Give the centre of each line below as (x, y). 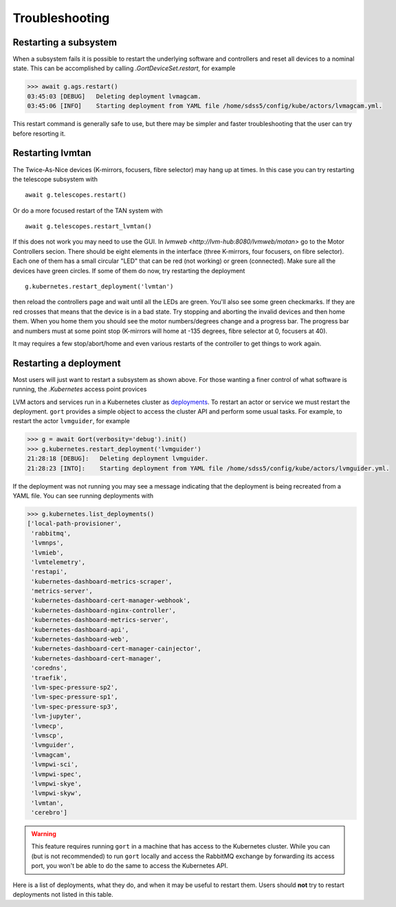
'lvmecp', (47, 726)
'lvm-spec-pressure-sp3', (75, 706)
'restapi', (49, 572)
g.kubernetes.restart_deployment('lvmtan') (99, 287)
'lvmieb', (47, 553)
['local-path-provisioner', (74, 524)
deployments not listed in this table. (63, 894)
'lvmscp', (47, 735)
